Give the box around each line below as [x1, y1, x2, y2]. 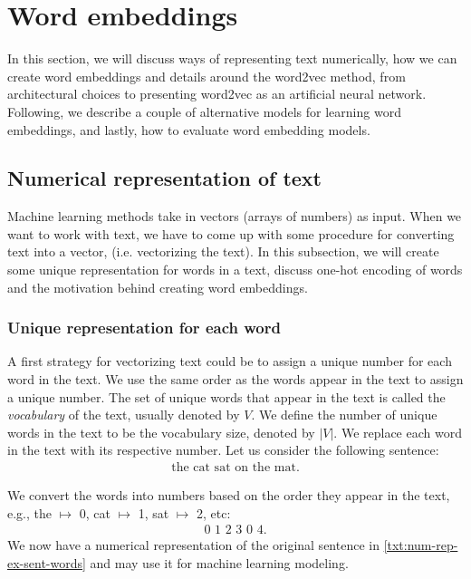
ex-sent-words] [7, 553, 86, 572]
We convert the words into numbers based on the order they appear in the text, [7, 486, 450, 505]
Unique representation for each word [7, 316, 281, 339]
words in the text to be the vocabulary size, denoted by [7, 422, 315, 441]
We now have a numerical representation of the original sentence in [7, 536, 380, 555]
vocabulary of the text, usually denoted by [7, 405, 240, 424]
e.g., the [7, 503, 52, 522]
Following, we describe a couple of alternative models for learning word [7, 101, 401, 121]
